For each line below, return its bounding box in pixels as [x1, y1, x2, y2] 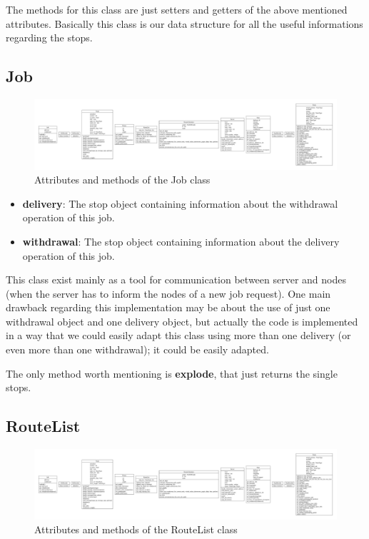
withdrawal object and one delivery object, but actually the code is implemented [6, 313, 358, 328]
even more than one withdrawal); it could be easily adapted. [6, 342, 269, 357]
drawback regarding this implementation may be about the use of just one [6, 300, 330, 315]
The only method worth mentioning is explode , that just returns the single [6, 366, 338, 381]
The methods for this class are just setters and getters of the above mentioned [6, 2, 348, 16]
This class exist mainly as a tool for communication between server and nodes [6, 272, 346, 287]
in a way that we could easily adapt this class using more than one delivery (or [6, 328, 351, 343]
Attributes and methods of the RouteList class [34, 522, 238, 537]
